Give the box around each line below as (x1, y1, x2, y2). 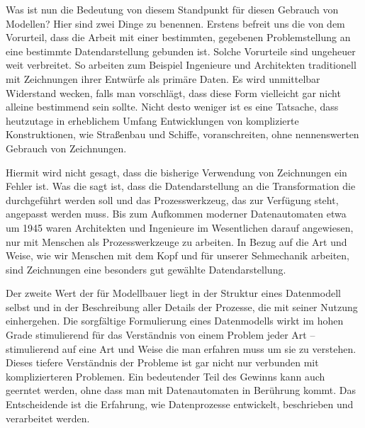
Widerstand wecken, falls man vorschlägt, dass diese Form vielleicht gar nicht (6, 85, 341, 100)
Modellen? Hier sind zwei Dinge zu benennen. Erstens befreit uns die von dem (6, 16, 345, 30)
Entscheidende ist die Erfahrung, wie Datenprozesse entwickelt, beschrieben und (6, 397, 354, 412)
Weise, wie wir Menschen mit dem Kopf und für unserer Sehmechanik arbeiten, (6, 248, 349, 263)
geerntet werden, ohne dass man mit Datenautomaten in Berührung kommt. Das (6, 383, 356, 398)
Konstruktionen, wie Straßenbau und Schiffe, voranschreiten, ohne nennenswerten (6, 127, 359, 142)
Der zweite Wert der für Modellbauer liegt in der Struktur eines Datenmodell (6, 286, 341, 300)
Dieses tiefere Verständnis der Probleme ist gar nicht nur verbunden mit (6, 355, 319, 370)
